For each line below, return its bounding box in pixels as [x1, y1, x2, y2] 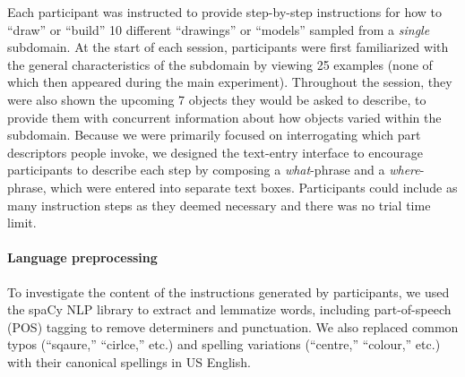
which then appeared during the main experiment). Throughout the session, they [7, 73, 452, 91]
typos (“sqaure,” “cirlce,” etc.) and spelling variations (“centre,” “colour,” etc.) [7, 335, 441, 354]
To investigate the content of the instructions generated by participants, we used [7, 282, 450, 301]
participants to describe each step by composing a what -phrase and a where [7, 160, 420, 179]
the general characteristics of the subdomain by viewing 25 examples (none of [7, 55, 433, 73]
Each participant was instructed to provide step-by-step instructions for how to [7, 3, 443, 21]
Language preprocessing [7, 248, 158, 267]
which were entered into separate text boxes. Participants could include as [50, 177, 458, 196]
